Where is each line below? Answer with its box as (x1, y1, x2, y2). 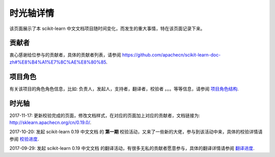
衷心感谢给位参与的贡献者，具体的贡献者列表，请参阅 (9, 52, 121, 58)
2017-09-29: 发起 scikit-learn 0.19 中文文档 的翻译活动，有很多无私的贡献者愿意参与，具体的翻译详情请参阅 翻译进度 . (9, 145, 255, 151)
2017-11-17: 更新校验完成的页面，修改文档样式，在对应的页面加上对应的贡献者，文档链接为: (9, 112, 201, 118)
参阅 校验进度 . (9, 136, 39, 142)
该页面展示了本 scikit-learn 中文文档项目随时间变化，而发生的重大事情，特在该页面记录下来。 (9, 25, 205, 32)
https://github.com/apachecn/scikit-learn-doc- (122, 52, 221, 58)
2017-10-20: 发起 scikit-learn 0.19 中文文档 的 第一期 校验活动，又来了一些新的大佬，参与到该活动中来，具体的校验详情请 (9, 129, 263, 135)
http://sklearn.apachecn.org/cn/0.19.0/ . (9, 119, 92, 125)
